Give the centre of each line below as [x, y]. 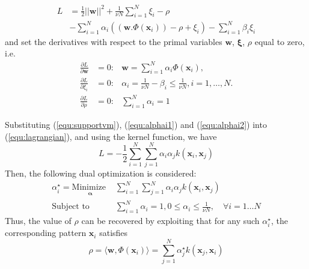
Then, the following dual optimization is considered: [101, 173]
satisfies [114, 233]
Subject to [71, 207]
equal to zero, [280, 41]
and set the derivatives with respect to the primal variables [114, 41]
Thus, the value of [38, 221]
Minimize [89, 188]
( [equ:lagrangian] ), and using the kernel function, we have [111, 136]
